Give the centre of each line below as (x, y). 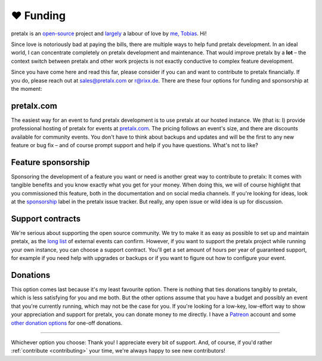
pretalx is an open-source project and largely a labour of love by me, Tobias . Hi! (109, 33)
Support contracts (46, 218)
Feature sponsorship (50, 162)
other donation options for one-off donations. (67, 323)
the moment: (27, 88)
